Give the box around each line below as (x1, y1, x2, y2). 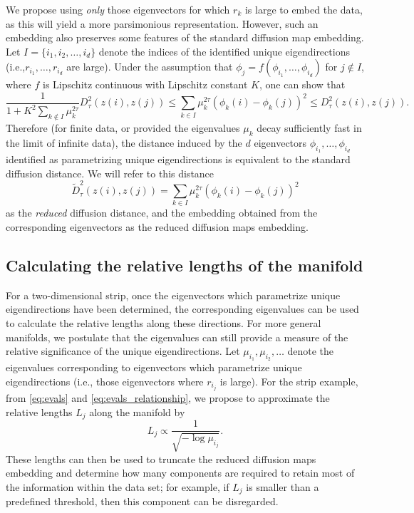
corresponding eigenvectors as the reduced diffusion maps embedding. (6, 219, 309, 234)
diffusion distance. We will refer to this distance (6, 165, 214, 180)
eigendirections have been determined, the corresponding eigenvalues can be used (6, 301, 359, 316)
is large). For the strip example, (219, 373, 358, 388)
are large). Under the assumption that (66, 59, 233, 74)
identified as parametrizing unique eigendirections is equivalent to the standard (6, 152, 351, 167)
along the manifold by (89, 404, 185, 419)
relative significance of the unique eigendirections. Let (6, 343, 240, 358)
